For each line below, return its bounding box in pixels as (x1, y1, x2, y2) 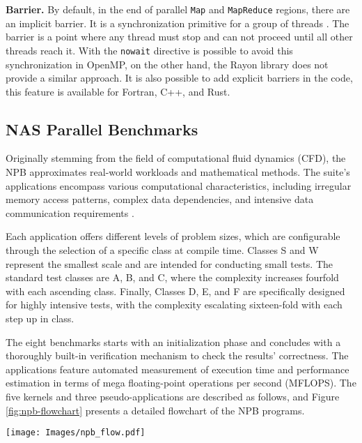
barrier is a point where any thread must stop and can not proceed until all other (6, 29, 353, 44)
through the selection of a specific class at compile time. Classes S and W (6, 243, 319, 257)
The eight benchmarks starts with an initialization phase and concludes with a (6, 334, 341, 349)
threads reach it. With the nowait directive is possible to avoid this (6, 43, 293, 57)
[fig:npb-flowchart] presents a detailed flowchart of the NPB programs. (6, 403, 305, 417)
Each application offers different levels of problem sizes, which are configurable (6, 229, 340, 243)
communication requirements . (6, 205, 134, 220)
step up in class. (6, 311, 74, 326)
